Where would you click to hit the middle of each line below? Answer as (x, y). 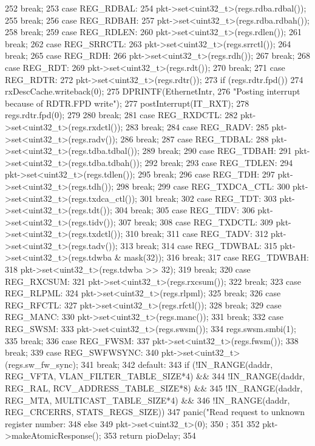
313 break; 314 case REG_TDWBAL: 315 (199, 245)
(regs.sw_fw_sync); (42, 364)
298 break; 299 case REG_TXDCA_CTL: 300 (203, 186)
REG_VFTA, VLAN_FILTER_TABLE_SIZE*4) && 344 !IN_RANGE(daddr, (155, 376)
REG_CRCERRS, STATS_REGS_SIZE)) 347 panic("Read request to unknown (155, 412)
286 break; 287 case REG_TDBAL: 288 (195, 138)
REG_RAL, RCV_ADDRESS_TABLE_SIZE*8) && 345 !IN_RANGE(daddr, (154, 388)
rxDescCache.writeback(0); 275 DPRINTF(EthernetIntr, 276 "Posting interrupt (153, 91)
